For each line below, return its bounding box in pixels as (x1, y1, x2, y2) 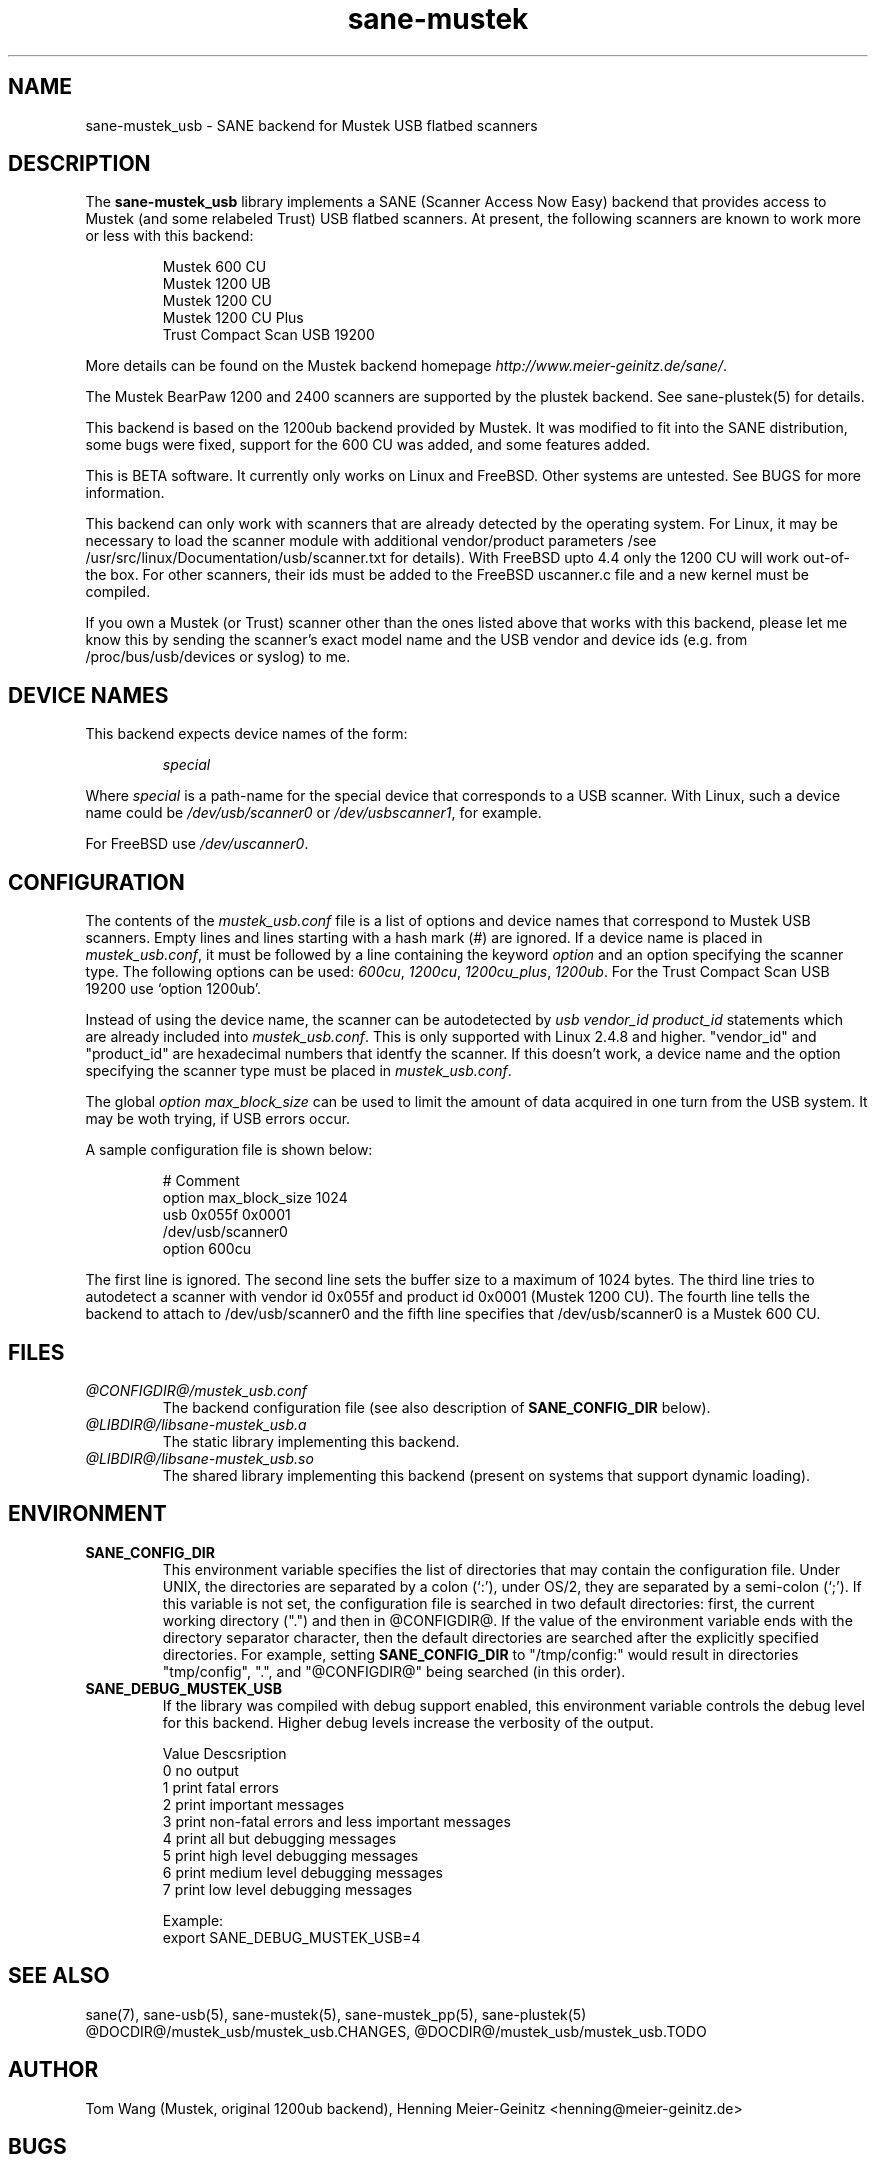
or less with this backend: (85, 227, 254, 245)
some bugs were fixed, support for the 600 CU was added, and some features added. (85, 436, 651, 454)
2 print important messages (162, 1795, 345, 1813)
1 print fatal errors (162, 1778, 279, 1796)
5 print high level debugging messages (162, 1846, 419, 1864)
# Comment (162, 1172, 240, 1190)
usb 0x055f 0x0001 (162, 1206, 291, 1224)
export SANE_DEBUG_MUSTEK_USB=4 (162, 1928, 421, 1946)
